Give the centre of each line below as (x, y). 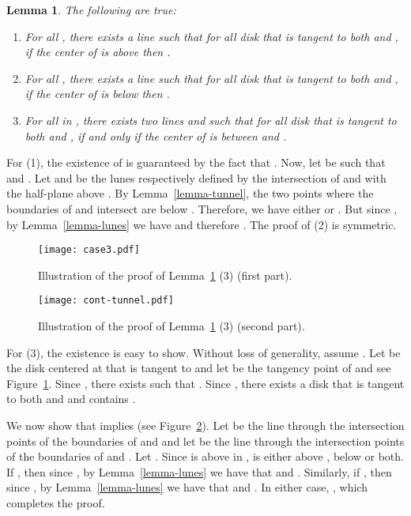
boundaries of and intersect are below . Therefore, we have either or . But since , (202, 208)
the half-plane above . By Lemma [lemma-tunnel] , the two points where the (190, 193)
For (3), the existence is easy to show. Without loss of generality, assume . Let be (204, 352)
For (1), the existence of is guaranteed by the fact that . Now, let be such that (196, 162)
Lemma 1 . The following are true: (91, 9)
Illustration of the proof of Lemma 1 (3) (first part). (165, 275)
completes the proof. (56, 502)
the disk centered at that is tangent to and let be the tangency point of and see (199, 368)
